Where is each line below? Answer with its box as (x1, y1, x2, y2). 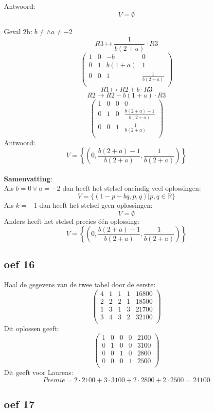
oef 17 (4, 396, 35, 411)
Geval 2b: (4, 26, 33, 37)
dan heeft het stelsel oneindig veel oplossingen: (62, 183, 201, 193)
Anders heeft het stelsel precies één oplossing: (4, 216, 140, 226)
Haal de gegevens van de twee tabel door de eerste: (4, 279, 156, 290)
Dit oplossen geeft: (4, 323, 59, 334)
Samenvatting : (4, 173, 53, 183)
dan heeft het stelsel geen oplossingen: (39, 199, 153, 210)
